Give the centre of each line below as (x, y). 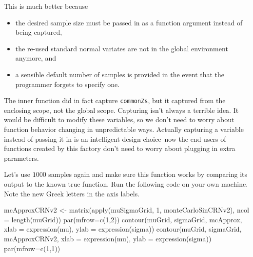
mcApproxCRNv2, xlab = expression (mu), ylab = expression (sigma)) (108, 238)
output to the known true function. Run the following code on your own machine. (126, 183)
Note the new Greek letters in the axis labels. (72, 193)
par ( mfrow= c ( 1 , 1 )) (32, 248)
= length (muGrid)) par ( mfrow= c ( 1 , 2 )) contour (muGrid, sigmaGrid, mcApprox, (123, 219)
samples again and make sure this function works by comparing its (148, 174)
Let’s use (17, 174)
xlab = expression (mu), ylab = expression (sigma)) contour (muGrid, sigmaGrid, (123, 229)
